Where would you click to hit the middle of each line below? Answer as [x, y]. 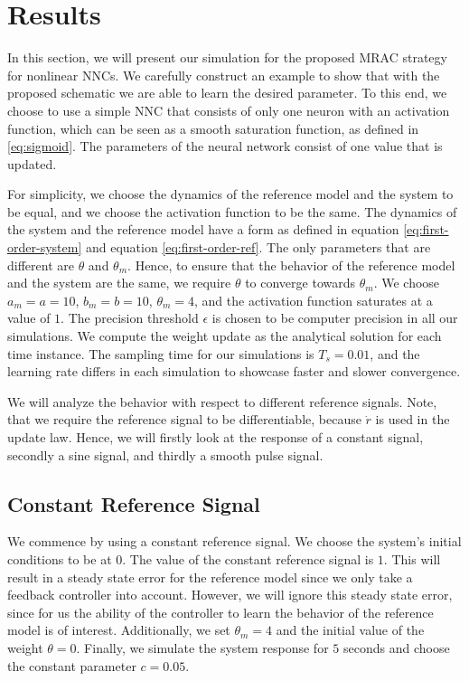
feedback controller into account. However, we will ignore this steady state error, [230, 595]
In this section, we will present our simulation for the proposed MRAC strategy [227, 57]
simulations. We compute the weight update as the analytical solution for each [225, 336]
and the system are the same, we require [119, 283]
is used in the [413, 419]
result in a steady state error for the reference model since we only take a [210, 577]
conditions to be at [60, 558]
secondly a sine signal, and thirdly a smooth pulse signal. [165, 454]
